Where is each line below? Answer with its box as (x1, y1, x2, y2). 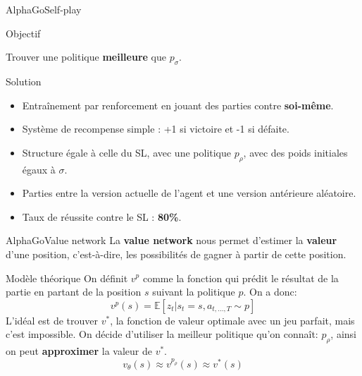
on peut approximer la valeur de (6, 344, 152, 358)
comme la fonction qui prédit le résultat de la (142, 270, 339, 285)
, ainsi (330, 327, 356, 341)
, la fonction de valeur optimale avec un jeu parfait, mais (110, 313, 355, 327)
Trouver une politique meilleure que (6, 49, 166, 64)
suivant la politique (152, 284, 235, 299)
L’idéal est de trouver (6, 313, 99, 327)
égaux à (22, 162, 56, 176)
